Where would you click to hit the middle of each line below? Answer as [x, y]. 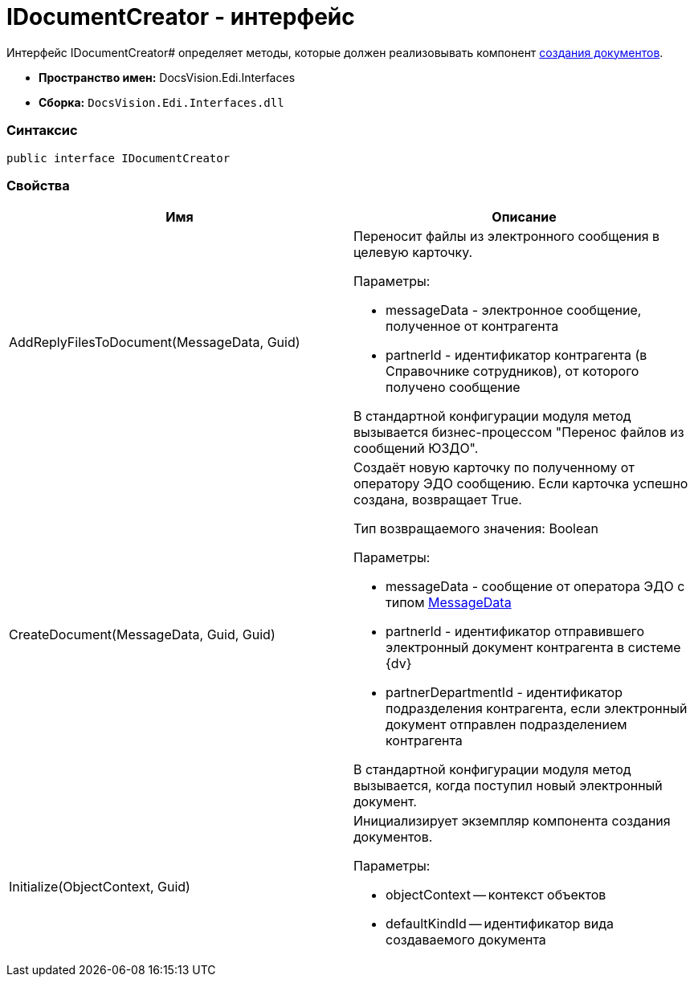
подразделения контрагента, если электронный [537, 709]
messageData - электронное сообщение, [514, 310]
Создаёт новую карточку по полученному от [494, 468]
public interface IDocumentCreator [118, 158]
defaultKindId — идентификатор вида [500, 924]
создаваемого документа [466, 940]
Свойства [38, 185]
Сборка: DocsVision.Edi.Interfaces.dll [161, 102]
